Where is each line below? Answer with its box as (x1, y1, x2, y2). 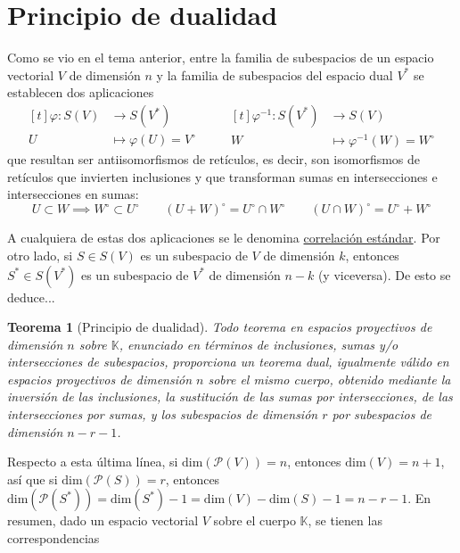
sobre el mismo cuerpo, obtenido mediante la (208, 369, 451, 388)
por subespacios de (332, 405, 432, 424)
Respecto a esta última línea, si (7, 452, 178, 471)
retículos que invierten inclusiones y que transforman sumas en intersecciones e (7, 167, 438, 186)
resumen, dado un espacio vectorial (7, 511, 199, 530)
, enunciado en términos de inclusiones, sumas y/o (119, 334, 398, 353)
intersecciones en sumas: (7, 185, 139, 203)
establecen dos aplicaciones (7, 83, 154, 102)
